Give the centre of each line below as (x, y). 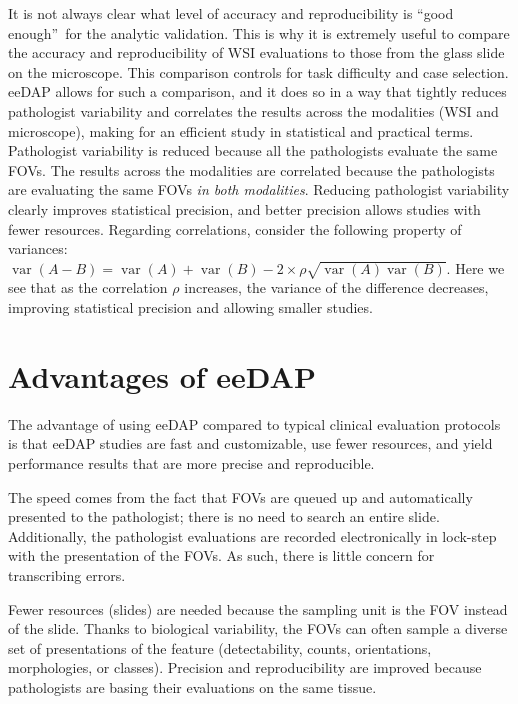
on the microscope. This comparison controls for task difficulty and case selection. (258, 71)
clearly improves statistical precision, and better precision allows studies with (244, 208)
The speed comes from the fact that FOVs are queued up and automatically (240, 496)
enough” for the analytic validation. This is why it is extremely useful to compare (259, 32)
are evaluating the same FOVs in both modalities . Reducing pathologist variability (259, 189)
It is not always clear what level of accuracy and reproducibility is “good (231, 13)
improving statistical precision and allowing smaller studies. (190, 307)
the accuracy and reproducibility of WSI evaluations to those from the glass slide (256, 52)
